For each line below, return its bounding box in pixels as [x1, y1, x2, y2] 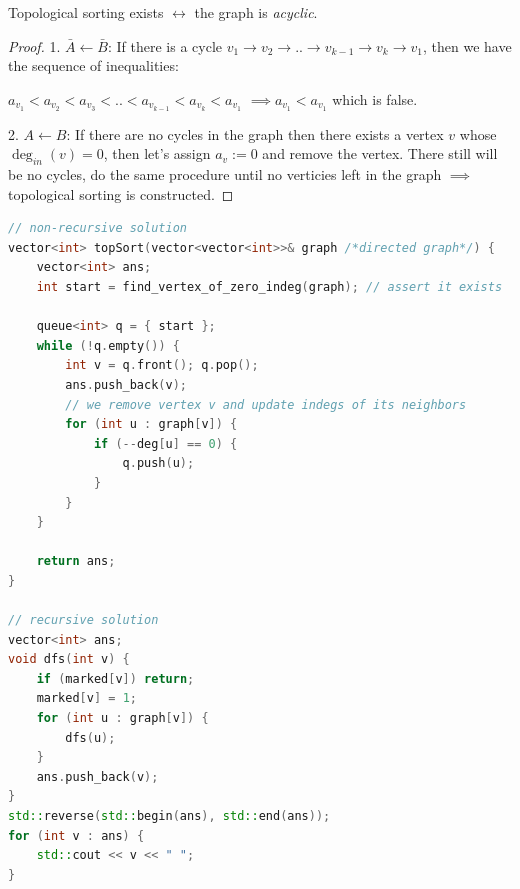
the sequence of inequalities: [8, 55, 179, 76]
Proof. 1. [8, 35, 61, 56]
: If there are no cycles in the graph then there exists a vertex [66, 123, 444, 144]
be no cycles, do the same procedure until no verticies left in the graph [8, 164, 442, 185]
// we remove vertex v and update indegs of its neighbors [65, 397, 467, 412]
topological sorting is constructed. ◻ [8, 183, 234, 204]
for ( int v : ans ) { [8, 828, 145, 843]
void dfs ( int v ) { [8, 652, 130, 667]
